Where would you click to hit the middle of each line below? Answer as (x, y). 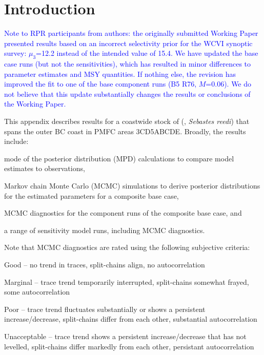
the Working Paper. (35, 104)
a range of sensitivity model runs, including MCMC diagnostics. (105, 230)
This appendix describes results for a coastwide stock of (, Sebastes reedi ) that (127, 121)
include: (16, 141)
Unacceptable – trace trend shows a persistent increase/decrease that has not (125, 336)
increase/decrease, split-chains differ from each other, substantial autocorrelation (131, 319)
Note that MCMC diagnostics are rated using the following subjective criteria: (127, 247)
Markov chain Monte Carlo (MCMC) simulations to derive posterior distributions (132, 186)
